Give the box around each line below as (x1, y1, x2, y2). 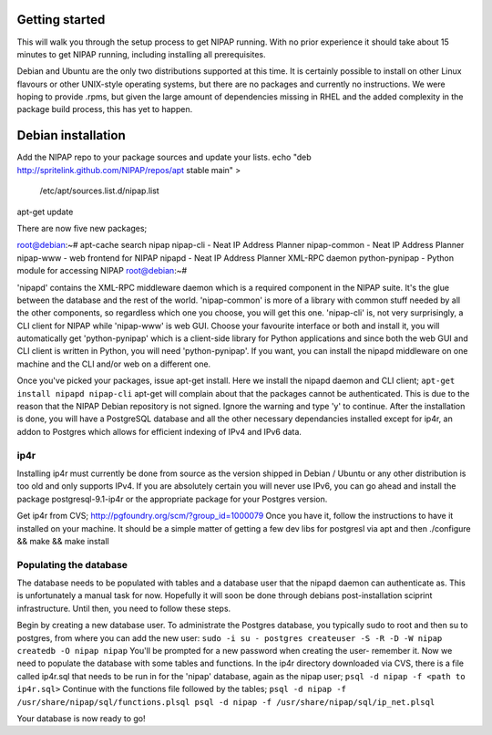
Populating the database (16, 558, 128, 571)
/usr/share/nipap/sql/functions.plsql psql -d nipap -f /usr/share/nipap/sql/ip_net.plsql (16, 697, 436, 707)
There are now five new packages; (16, 223, 148, 233)
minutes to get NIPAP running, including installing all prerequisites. (16, 48, 266, 59)
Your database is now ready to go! (16, 712, 146, 724)
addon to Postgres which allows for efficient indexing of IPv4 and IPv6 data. (16, 426, 302, 437)
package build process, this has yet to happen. (16, 104, 193, 115)
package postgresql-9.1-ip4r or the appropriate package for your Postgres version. (16, 493, 328, 504)
